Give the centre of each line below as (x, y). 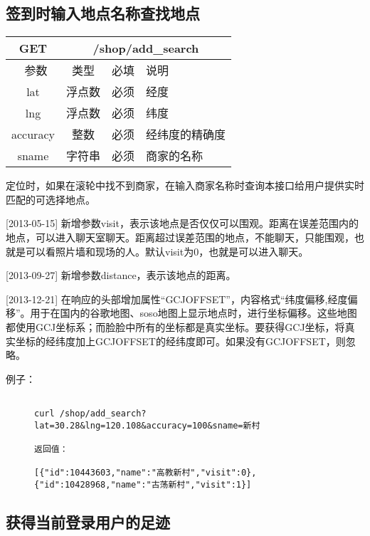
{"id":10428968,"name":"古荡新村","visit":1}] (143, 484)
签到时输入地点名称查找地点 (103, 13)
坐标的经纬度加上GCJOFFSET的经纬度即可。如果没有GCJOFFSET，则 (180, 341)
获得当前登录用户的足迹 (88, 521)
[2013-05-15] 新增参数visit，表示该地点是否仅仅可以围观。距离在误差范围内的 (182, 223)
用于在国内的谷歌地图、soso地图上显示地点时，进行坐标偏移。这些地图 (194, 313)
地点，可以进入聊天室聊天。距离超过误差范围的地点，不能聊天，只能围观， (180, 237)
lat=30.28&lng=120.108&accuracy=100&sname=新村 (147, 425)
